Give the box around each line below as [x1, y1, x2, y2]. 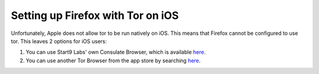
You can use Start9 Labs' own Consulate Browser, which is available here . [25, 49, 206, 56]
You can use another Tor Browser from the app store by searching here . [25, 57, 201, 64]
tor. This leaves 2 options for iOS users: [11, 37, 107, 44]
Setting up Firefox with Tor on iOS [11, 9, 179, 22]
